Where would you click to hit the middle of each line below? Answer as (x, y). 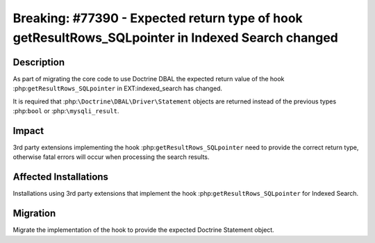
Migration (34, 213)
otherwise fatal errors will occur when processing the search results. (111, 157)
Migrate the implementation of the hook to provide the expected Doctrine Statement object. (143, 230)
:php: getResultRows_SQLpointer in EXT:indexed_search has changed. (117, 89)
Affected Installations (61, 177)
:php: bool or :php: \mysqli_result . (66, 111)
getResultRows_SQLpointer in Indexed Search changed (175, 37)
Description (39, 62)
